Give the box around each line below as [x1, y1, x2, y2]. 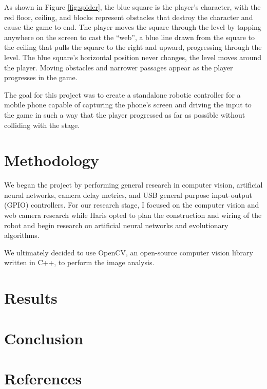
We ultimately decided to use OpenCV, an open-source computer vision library [4, 247, 253, 257]
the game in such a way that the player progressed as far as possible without [4, 109, 245, 120]
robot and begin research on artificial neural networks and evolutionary [4, 219, 228, 230]
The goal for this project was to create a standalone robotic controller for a [4, 89, 241, 100]
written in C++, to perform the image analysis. [4, 257, 155, 268]
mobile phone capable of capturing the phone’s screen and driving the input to [4, 99, 252, 110]
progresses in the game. [4, 72, 78, 83]
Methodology [4, 150, 99, 171]
